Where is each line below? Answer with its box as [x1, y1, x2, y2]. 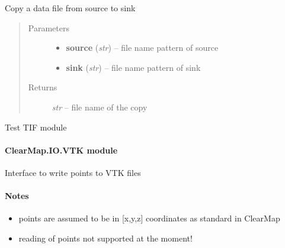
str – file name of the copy [52, 100, 148, 113]
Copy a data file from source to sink [5, 2, 136, 14]
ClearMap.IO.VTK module [5, 143, 118, 156]
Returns [28, 81, 57, 93]
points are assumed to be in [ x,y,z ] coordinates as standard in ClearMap [18, 212, 280, 224]
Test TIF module [5, 120, 67, 133]
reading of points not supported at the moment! [18, 231, 193, 244]
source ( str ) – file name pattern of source [66, 41, 219, 54]
